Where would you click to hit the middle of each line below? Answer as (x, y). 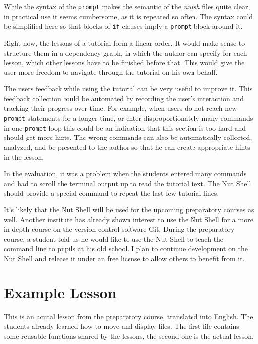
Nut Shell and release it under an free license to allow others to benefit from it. (124, 258)
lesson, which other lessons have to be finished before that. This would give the (124, 62)
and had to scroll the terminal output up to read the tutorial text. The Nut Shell (128, 183)
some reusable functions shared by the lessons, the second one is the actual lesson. (129, 335)
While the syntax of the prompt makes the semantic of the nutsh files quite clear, (127, 6)
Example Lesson (60, 292)
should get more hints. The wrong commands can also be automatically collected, (128, 137)
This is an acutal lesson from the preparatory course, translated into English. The (129, 316)
